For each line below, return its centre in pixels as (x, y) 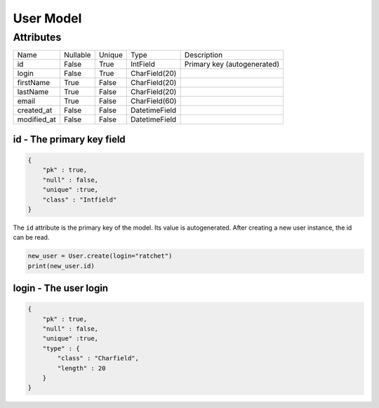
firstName (34, 83)
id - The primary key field (69, 139)
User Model (47, 18)
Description (204, 55)
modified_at (36, 119)
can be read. (31, 237)
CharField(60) (153, 101)
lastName (33, 92)
